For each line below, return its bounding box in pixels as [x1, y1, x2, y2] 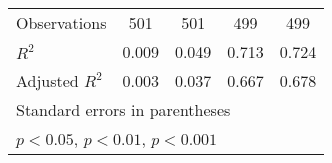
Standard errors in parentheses [16, 98, 231, 121]
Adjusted [16, 69, 79, 92]
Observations [16, 11, 107, 34]
